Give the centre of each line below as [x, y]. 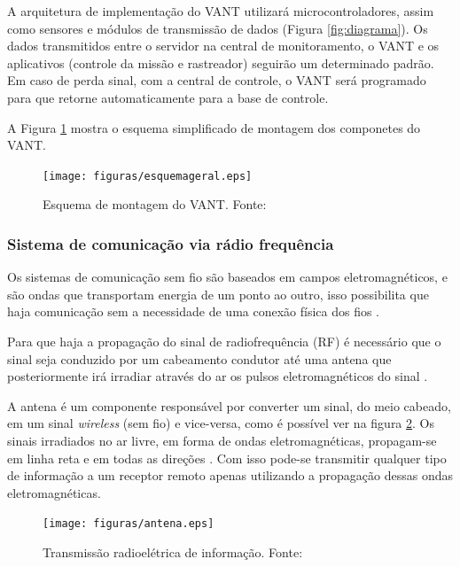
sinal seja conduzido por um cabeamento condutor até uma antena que [199, 358]
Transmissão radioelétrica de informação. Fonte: [173, 552]
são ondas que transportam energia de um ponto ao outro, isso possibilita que [218, 294]
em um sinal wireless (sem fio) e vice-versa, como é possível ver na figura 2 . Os [221, 423]
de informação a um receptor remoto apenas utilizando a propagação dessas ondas [230, 475]
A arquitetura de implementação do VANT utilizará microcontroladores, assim [221, 11]
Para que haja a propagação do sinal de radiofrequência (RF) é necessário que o [224, 341]
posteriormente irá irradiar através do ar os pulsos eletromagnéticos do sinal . [218, 376]
